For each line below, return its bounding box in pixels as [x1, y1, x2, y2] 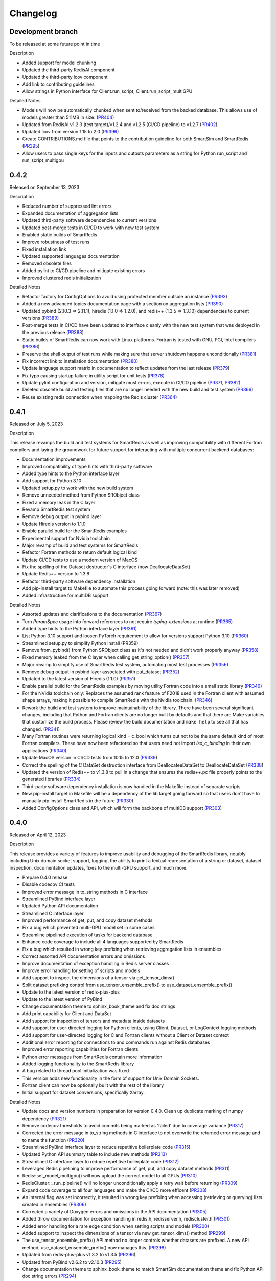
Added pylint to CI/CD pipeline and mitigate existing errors [22, 267, 145, 274]
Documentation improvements [22, 456, 86, 462]
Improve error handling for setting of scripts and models [22, 967, 141, 974]
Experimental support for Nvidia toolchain [22, 535, 110, 541]
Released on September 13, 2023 [9, 184, 80, 190]
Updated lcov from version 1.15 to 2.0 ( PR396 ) [22, 129, 119, 135]
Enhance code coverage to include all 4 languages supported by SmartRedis [22, 939, 184, 945]
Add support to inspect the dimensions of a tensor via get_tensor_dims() [22, 975, 175, 981]
